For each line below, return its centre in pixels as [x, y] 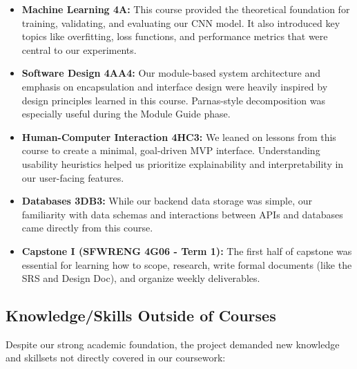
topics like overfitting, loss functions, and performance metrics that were [175, 36]
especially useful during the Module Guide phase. [126, 114]
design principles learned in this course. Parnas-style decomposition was [174, 100]
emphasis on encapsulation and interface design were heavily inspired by [175, 86]
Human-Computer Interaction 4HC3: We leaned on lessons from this [179, 136]
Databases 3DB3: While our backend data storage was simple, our [167, 201]
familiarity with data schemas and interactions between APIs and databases [182, 214]
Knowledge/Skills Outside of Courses [141, 315]
